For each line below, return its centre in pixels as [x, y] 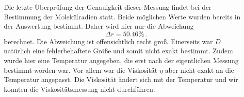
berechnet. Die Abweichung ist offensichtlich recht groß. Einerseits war [108, 41]
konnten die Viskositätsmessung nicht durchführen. [80, 89]
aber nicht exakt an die [200, 70]
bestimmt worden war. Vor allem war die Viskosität [81, 70]
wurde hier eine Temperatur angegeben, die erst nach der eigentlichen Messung [121, 60]
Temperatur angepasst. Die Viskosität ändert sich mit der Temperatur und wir [121, 79]
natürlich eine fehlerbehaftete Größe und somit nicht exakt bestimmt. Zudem [119, 51]
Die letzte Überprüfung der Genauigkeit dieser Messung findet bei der [108, 7]
